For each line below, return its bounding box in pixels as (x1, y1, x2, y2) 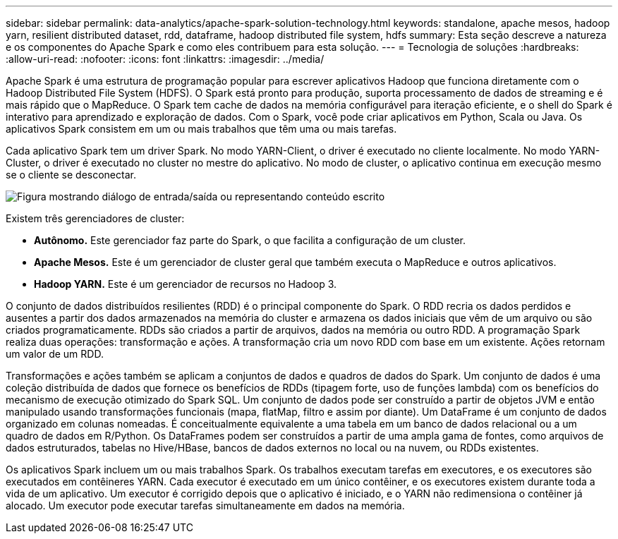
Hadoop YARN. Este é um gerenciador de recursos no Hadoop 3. (34, 278, 337, 290)
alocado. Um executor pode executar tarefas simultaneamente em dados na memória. (6, 499, 405, 511)
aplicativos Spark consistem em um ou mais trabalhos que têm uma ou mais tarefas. (6, 123, 397, 135)
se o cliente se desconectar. (6, 169, 136, 181)
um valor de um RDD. (6, 348, 104, 360)
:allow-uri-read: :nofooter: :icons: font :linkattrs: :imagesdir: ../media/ (6, 53, 325, 65)
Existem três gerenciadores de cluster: (6, 212, 185, 224)
